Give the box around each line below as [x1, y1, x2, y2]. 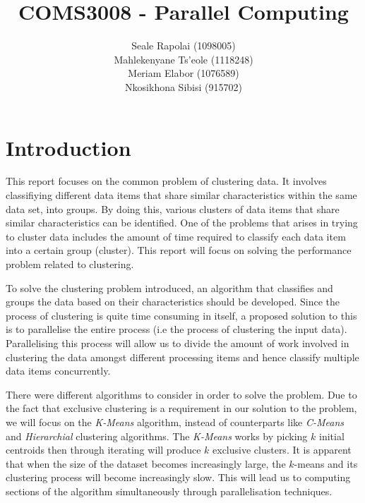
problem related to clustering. [6, 257, 134, 271]
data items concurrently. [6, 363, 111, 378]
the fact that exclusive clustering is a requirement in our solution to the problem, [6, 401, 357, 416]
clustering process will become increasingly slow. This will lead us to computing [6, 470, 351, 485]
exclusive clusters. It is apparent [213, 442, 352, 457]
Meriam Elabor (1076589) [128, 66, 239, 80]
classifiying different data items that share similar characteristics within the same [6, 188, 357, 202]
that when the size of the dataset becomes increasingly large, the [6, 456, 286, 471]
